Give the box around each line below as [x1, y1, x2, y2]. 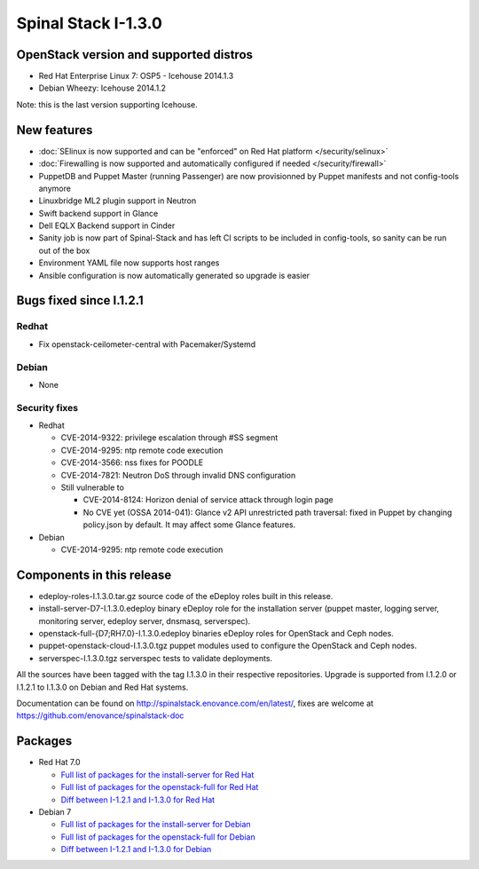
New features [16, 122, 93, 138]
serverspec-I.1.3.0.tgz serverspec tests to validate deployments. [38, 652, 273, 663]
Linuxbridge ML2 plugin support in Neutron [38, 195, 197, 206]
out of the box [38, 245, 90, 256]
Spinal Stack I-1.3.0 [16, 13, 163, 33]
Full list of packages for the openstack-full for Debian [60, 831, 256, 842]
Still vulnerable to [60, 482, 124, 493]
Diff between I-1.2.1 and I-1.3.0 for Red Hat [60, 794, 216, 805]
